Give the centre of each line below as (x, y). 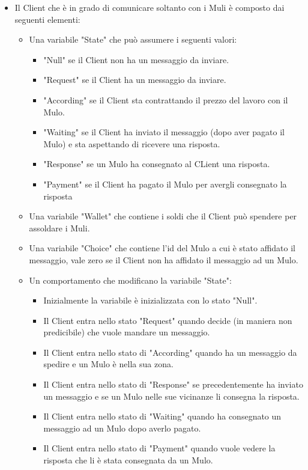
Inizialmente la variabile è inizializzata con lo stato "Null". (150, 300)
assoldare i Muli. (59, 227)
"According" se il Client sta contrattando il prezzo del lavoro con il (166, 99)
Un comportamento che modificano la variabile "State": (130, 280)
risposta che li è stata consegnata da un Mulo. (128, 460)
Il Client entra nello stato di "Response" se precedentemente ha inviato (173, 384)
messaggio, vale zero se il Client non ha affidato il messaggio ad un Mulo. (164, 259)
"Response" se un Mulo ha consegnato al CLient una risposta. (157, 164)
